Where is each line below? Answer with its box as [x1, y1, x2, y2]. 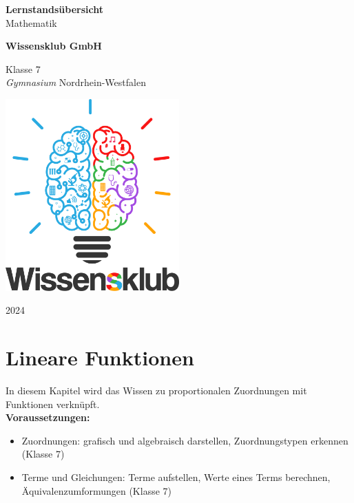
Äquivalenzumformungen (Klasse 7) [21, 483, 171, 497]
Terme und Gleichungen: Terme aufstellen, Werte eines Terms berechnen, [21, 469, 331, 484]
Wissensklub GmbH [6, 39, 102, 53]
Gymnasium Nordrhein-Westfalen [6, 75, 146, 89]
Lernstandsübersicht [6, 2, 103, 16]
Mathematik [6, 15, 57, 30]
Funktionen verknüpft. [6, 396, 100, 411]
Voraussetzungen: [6, 410, 90, 425]
